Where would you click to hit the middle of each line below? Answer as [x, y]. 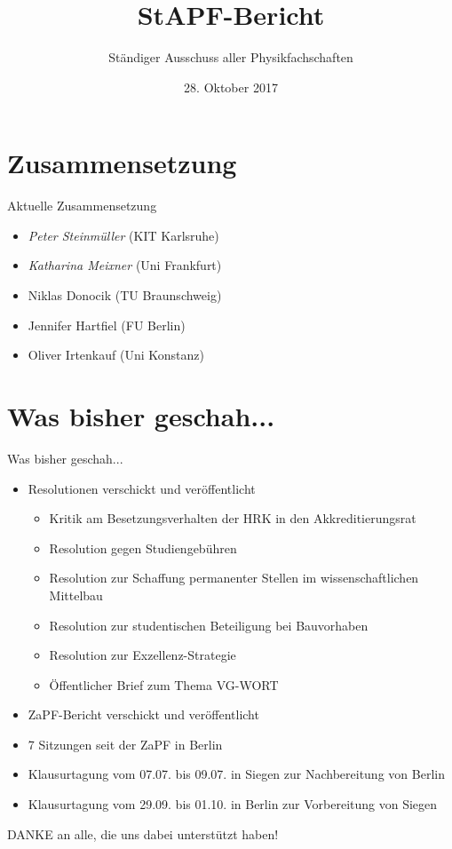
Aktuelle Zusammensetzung [82, 206]
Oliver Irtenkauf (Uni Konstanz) [116, 355]
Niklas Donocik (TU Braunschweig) [125, 295]
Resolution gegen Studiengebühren [143, 547]
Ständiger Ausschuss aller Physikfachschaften [231, 57]
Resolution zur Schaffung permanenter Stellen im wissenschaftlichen [234, 578]
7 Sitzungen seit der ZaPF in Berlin [125, 744]
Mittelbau [76, 595]
